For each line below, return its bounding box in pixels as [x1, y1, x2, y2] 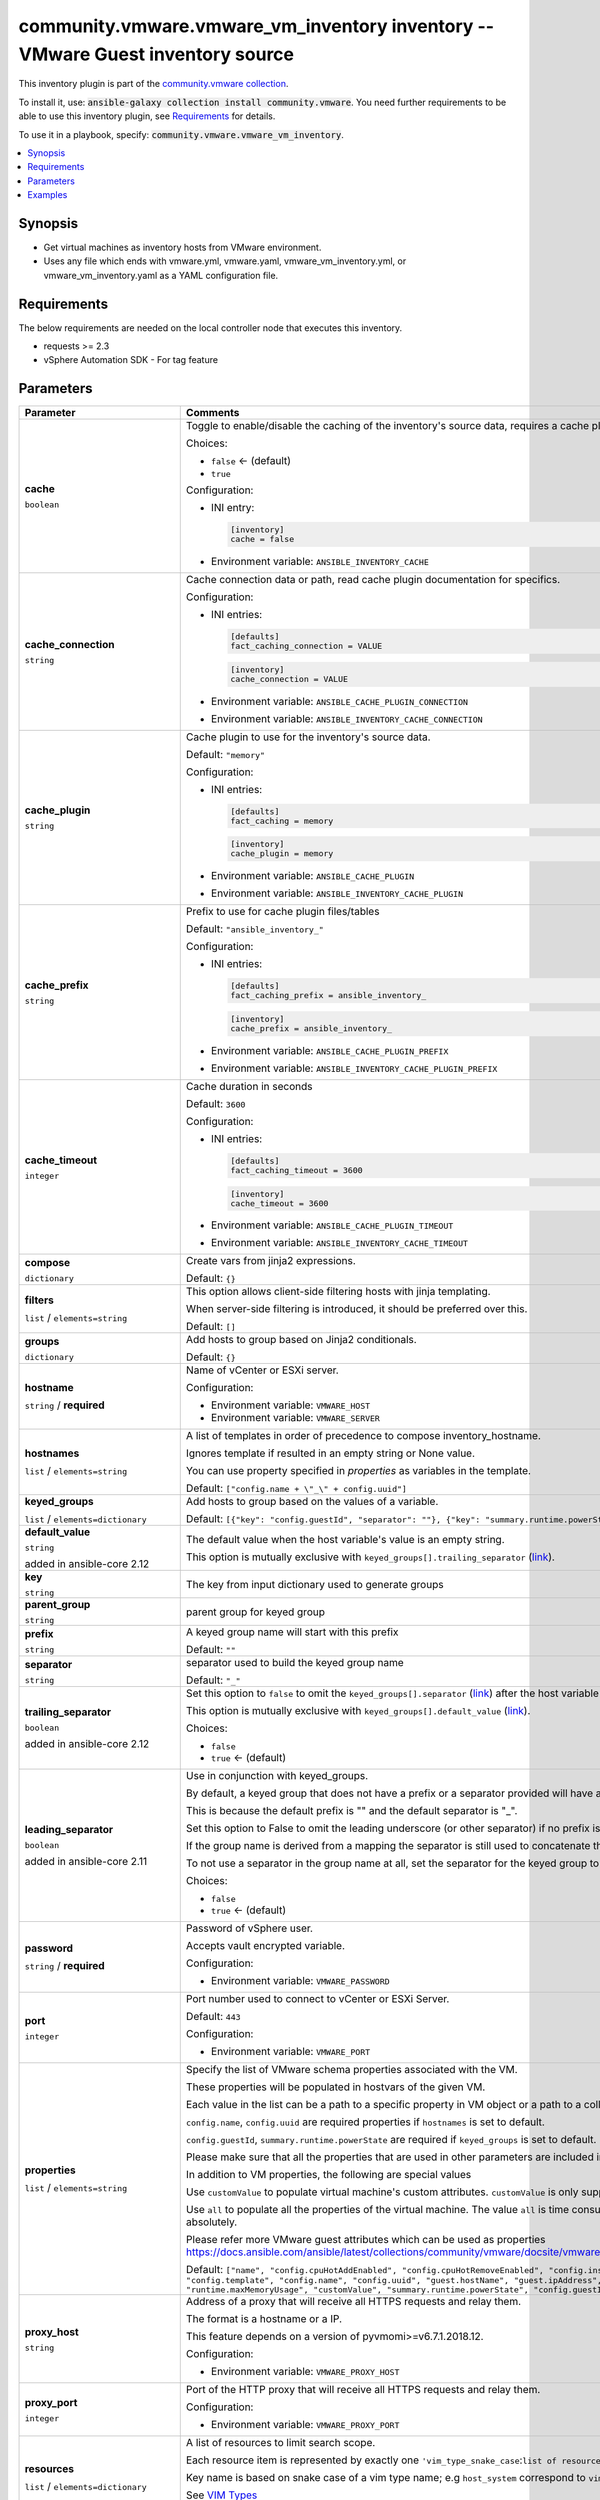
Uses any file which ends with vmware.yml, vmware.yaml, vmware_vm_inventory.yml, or [43, 255, 407, 267]
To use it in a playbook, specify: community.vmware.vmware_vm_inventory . [18, 128, 344, 140]
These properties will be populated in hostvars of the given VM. [185, 2080, 486, 2094]
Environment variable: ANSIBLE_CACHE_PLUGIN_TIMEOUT [210, 1218, 454, 1232]
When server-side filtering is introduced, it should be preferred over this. [185, 1302, 528, 1316]
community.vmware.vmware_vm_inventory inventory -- [18, 15, 495, 37]
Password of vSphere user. [185, 1921, 314, 1935]
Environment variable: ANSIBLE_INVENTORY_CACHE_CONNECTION [210, 711, 484, 725]
